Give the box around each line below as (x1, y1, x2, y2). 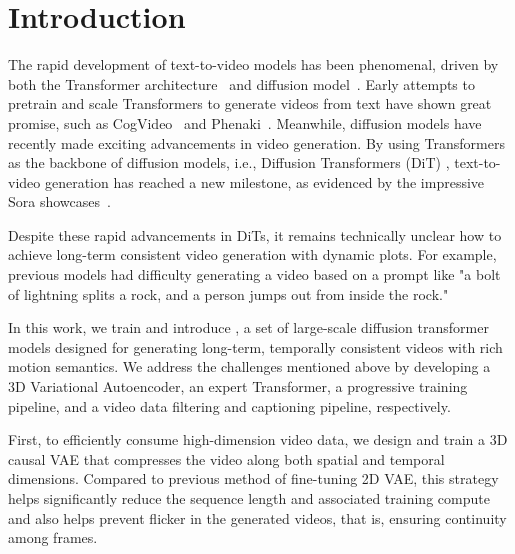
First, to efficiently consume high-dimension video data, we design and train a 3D (8, 429, 508, 450)
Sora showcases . (8, 191, 111, 212)
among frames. (8, 527, 98, 548)
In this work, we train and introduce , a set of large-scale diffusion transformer (8, 317, 489, 338)
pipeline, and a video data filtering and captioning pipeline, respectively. (8, 395, 451, 416)
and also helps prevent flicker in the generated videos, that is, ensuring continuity (8, 507, 507, 528)
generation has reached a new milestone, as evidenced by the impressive (44, 171, 485, 192)
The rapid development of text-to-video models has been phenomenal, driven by (8, 54, 499, 75)
